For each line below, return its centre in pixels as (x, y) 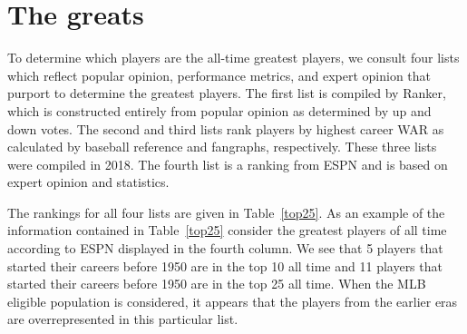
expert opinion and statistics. (88, 182)
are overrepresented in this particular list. (123, 319)
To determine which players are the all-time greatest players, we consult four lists (233, 58)
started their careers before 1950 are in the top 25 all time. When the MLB (217, 284)
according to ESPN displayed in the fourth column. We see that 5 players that (225, 248)
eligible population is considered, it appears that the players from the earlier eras (233, 301)
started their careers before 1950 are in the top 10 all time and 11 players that (225, 265)
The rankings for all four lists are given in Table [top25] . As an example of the (226, 212)
